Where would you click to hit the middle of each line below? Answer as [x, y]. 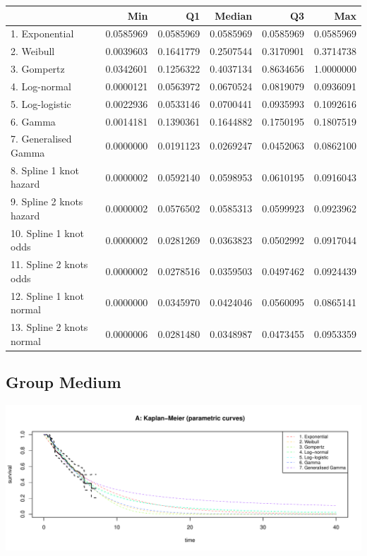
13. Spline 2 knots [49, 327]
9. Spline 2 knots [47, 201]
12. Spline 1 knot [47, 295]
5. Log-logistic [41, 103]
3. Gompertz [38, 69]
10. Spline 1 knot [47, 232]
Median [234, 15]
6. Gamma [33, 121]
